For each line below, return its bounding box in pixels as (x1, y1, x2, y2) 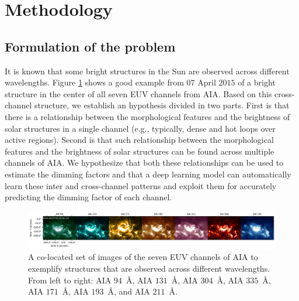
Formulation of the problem (5, 37, 176, 55)
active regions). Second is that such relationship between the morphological (5, 134, 274, 146)
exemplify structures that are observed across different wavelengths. (28, 262, 270, 275)
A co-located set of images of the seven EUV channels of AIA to (28, 251, 258, 263)
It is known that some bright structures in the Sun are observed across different (5, 64, 290, 77)
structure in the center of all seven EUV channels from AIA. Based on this (5, 87, 272, 100)
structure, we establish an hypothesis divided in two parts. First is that (34, 99, 290, 111)
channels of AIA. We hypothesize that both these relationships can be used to (5, 156, 284, 169)
